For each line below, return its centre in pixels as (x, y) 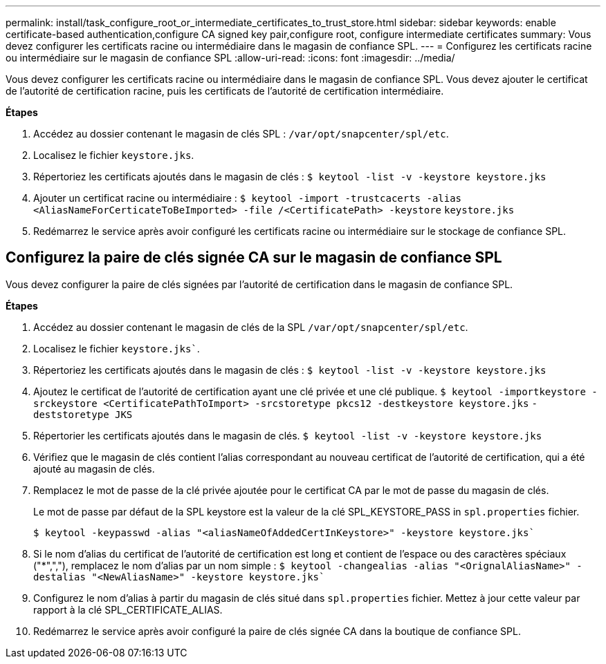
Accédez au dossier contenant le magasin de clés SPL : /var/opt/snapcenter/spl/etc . (241, 134)
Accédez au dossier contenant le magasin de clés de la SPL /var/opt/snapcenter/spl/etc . (251, 327)
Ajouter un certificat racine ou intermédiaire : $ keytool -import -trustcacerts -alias (248, 198)
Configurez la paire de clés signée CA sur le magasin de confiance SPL (254, 258)
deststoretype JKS (83, 414)
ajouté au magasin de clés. (94, 468)
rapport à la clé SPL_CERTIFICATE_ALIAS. (128, 609)
